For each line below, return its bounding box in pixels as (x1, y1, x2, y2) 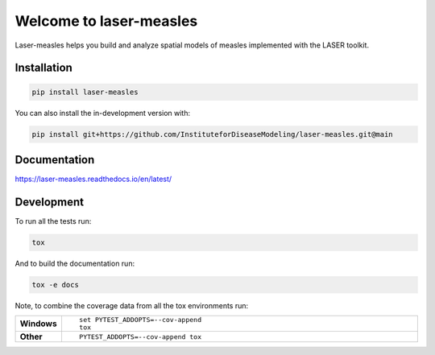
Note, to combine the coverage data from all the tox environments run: (14, 300, 249, 310)
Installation (14, 61, 72, 75)
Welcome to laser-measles (14, 12, 198, 30)
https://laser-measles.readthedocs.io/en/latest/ (14, 174, 172, 184)
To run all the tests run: (14, 216, 92, 225)
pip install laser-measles (31, 87, 139, 97)
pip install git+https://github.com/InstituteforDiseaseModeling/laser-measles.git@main (31, 130, 394, 138)
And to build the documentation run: (14, 258, 135, 268)
